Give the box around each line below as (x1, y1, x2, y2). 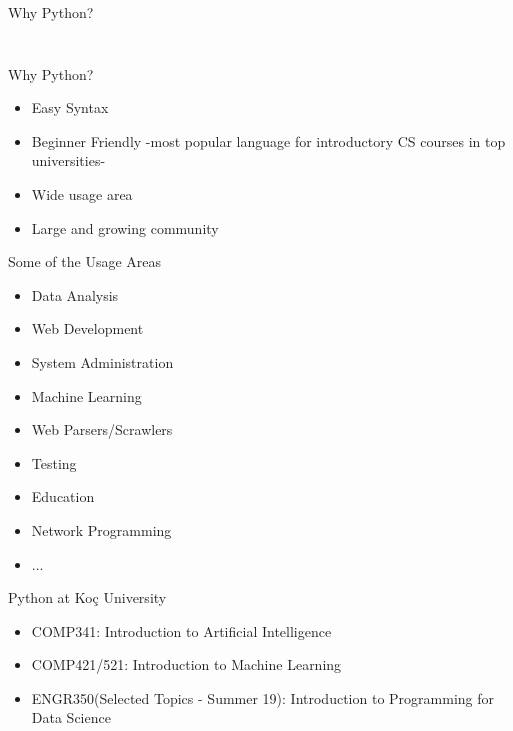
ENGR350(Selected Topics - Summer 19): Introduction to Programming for (31, 687, 494, 708)
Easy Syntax (31, 97, 109, 118)
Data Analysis (31, 284, 119, 305)
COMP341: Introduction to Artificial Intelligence (31, 620, 332, 641)
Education (31, 486, 95, 507)
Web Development (31, 318, 144, 339)
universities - (31, 150, 106, 171)
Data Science (31, 707, 111, 728)
